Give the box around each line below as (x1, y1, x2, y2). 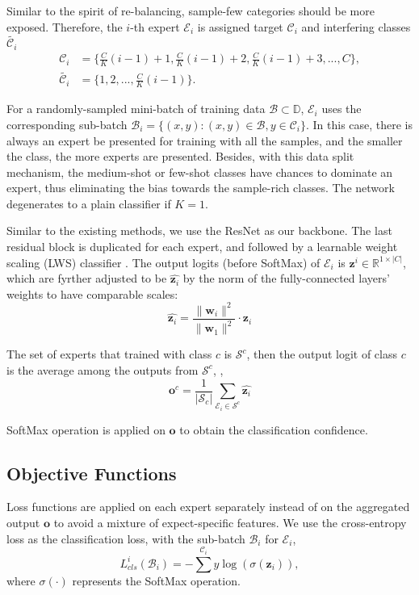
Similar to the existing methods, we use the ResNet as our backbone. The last (6, 222, 392, 239)
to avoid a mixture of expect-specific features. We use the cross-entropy (53, 513, 407, 530)
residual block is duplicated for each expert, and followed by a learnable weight (6, 238, 398, 255)
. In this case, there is (305, 115, 413, 132)
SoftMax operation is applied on (6, 421, 166, 438)
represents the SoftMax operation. (72, 572, 241, 589)
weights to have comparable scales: (6, 285, 178, 302)
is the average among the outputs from (6, 361, 199, 378)
